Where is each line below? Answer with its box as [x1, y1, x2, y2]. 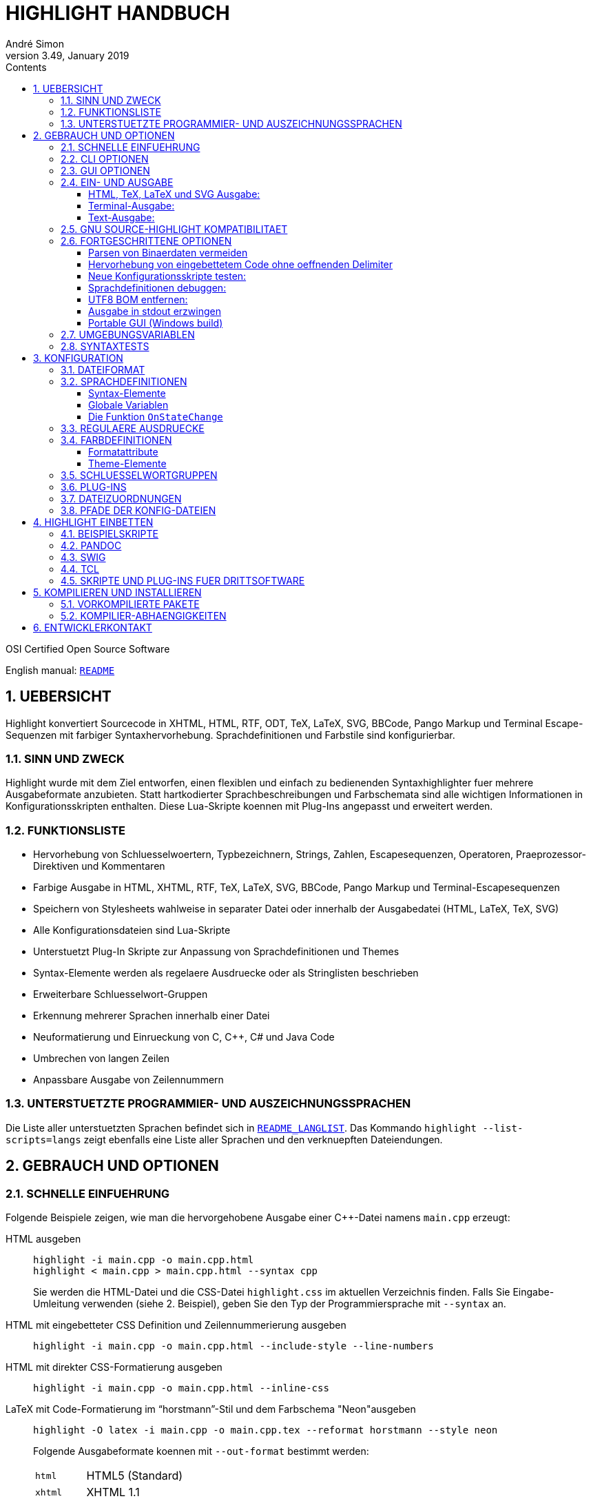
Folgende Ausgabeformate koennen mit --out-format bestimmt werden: [33, 1445, 369, 1458]
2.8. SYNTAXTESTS [61, 340, 149, 352]
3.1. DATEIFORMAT [61, 363, 145, 376]
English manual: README [6, 664, 115, 676]
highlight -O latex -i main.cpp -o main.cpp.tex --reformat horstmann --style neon [33, 1425, 498, 1436]
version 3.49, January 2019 [6, 49, 129, 61]
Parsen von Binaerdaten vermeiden [88, 246, 248, 258]
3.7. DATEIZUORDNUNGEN [61, 492, 182, 504]
